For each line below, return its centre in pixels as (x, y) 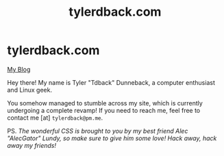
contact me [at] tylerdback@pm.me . (55, 118)
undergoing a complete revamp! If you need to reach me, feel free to (104, 110)
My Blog (19, 69)
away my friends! (32, 145)
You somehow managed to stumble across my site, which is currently (105, 103)
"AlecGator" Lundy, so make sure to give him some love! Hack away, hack (112, 138)
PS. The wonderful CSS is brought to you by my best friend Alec (98, 131)
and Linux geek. (30, 90)
